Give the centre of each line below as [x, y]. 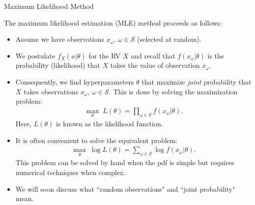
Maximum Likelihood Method [49, 6]
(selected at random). [169, 39]
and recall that [153, 55]
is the [216, 55]
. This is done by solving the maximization [173, 91]
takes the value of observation [155, 65]
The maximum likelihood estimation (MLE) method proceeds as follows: [113, 22]
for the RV [105, 55]
